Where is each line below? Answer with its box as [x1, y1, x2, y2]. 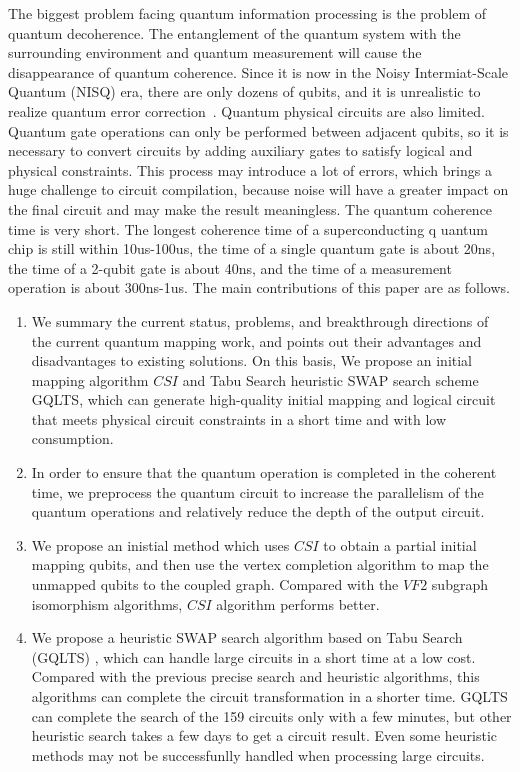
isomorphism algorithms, [31, 593, 183, 614]
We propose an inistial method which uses [31, 534, 290, 555]
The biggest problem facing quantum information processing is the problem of [8, 3, 487, 23]
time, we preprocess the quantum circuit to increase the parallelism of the [31, 481, 484, 502]
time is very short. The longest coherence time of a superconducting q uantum [8, 218, 488, 239]
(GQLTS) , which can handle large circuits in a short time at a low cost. [31, 646, 476, 667]
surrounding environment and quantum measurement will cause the [8, 42, 422, 63]
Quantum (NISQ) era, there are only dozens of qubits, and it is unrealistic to [8, 81, 481, 102]
